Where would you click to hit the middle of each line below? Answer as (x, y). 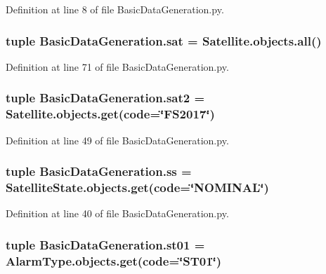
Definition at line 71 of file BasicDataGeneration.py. (117, 66)
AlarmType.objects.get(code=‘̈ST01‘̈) (114, 260)
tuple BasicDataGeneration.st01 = (105, 244)
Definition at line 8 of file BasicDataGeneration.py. (115, 9)
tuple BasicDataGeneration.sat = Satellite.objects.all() (164, 40)
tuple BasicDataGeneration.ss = (99, 171)
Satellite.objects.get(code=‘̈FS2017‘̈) (110, 114)
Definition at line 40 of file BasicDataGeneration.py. (117, 213)
